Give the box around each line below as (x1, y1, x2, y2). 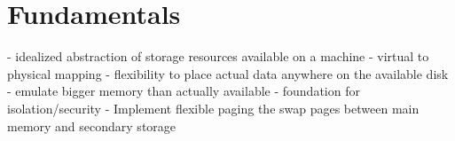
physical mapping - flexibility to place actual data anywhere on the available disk (7, 64, 449, 82)
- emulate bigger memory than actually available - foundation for (7, 82, 360, 100)
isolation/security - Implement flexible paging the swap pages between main (7, 98, 420, 117)
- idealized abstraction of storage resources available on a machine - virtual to (7, 47, 429, 66)
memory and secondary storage (7, 116, 177, 135)
